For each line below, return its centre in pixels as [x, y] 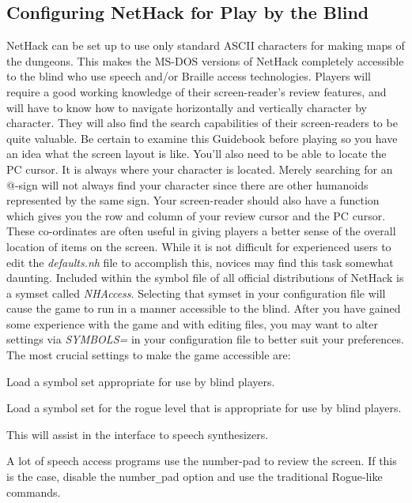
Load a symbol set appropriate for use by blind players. [141, 381]
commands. [34, 492]
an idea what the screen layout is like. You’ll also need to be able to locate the [197, 154]
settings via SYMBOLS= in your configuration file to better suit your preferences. [205, 339]
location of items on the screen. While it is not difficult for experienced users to [199, 246]
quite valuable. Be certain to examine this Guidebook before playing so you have [202, 138]
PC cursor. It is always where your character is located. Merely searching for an [200, 169]
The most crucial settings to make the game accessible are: [149, 355]
